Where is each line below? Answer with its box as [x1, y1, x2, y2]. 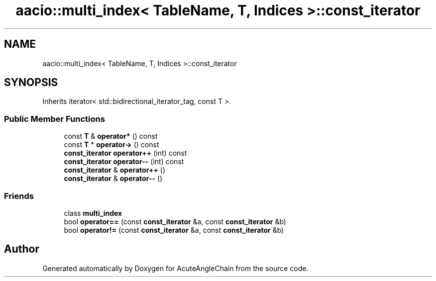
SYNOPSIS [4, 76, 58, 89]
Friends [4, 190, 34, 201]
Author [4, 243, 39, 256]
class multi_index [64, 208, 122, 217]
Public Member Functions [4, 113, 105, 124]
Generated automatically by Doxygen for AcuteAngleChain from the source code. [42, 264, 309, 273]
